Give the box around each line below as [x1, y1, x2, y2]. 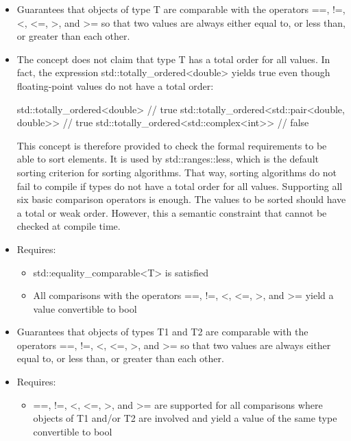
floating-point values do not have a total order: [16, 78, 214, 93]
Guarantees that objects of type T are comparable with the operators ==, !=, [16, 2, 346, 16]
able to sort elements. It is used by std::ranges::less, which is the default [16, 152, 319, 166]
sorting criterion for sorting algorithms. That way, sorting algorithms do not [16, 165, 337, 179]
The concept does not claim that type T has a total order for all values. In [16, 51, 330, 66]
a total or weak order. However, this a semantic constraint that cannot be [16, 205, 327, 219]
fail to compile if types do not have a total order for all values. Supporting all [16, 178, 343, 193]
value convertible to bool [33, 301, 137, 315]
